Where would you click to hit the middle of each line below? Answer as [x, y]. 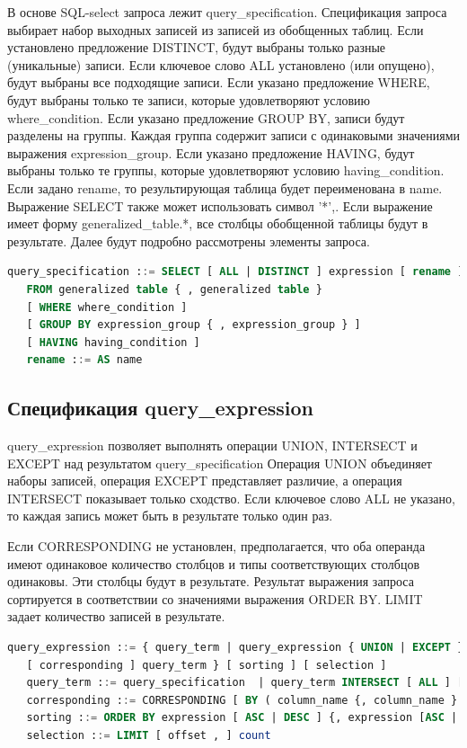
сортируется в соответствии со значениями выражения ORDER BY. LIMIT [215, 598]
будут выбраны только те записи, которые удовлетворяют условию [189, 99]
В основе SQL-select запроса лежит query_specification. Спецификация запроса [227, 12]
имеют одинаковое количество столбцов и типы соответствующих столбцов [214, 563]
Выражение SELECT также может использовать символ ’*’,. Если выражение [220, 205]
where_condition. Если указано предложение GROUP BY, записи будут [206, 117]
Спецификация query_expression [160, 408]
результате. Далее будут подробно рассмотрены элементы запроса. [189, 240]
